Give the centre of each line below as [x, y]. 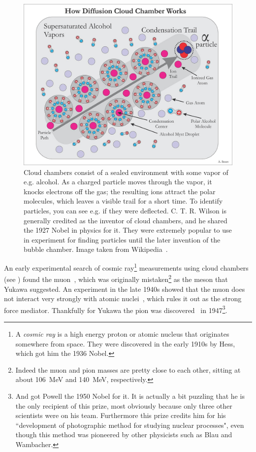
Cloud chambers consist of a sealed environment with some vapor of [126, 172]
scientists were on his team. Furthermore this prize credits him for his [121, 415]
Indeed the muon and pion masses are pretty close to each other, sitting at [128, 369]
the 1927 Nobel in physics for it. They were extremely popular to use [128, 230]
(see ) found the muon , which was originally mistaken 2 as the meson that [116, 278]
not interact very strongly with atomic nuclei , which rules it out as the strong [123, 298]
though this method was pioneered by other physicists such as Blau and [124, 435]
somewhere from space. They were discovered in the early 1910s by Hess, [125, 343]
